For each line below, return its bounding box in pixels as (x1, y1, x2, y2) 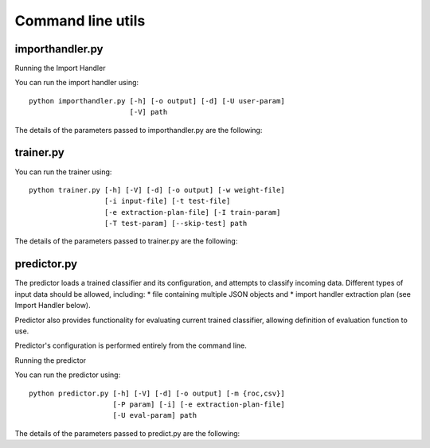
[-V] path (129, 107, 168, 117)
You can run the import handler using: (14, 78, 139, 88)
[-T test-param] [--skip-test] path (104, 219, 248, 228)
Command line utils (14, 12, 146, 29)
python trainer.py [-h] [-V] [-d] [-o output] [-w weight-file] (29, 185, 286, 194)
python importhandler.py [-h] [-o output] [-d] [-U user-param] (29, 96, 286, 105)
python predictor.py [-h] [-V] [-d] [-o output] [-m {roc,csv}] (29, 388, 286, 398)
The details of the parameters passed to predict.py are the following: (14, 428, 240, 438)
